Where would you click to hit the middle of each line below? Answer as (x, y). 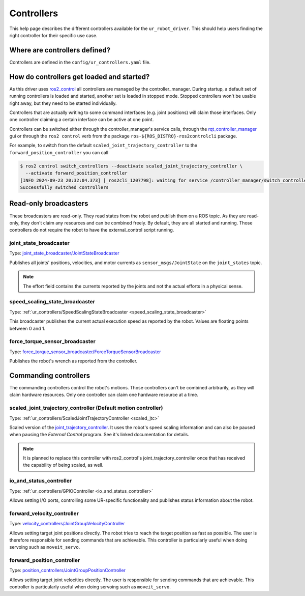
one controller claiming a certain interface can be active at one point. (82, 120)
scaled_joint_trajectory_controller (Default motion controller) (86, 408)
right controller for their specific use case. (53, 35)
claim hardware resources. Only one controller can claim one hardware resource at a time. (104, 395)
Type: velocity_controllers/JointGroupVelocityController (67, 524)
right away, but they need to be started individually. (63, 103)
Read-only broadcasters (49, 204)
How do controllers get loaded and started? (80, 77)
